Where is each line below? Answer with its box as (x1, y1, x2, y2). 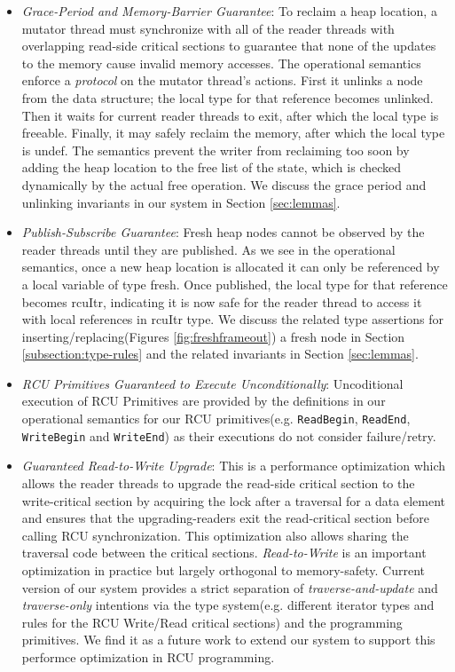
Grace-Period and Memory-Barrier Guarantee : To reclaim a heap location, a (21, 2, 437, 20)
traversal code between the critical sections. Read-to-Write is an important (21, 543, 427, 562)
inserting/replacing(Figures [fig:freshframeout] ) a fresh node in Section (21, 327, 405, 345)
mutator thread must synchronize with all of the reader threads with (21, 19, 395, 37)
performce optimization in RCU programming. (21, 647, 275, 666)
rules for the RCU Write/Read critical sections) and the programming (21, 613, 403, 631)
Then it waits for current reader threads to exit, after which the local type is (21, 106, 439, 124)
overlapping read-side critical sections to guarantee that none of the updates (21, 36, 436, 55)
